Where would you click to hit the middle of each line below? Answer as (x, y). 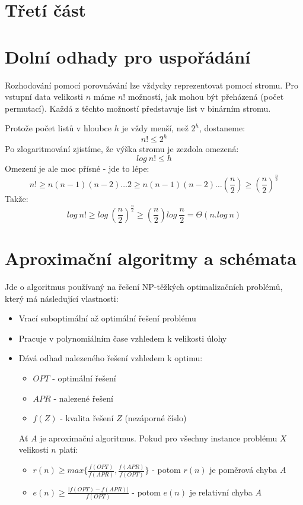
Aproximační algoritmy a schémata (151, 258)
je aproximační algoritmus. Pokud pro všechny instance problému (159, 438)
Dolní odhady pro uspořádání (128, 56)
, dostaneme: (222, 128)
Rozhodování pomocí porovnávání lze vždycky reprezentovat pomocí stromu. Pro (151, 85)
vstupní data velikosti (44, 97)
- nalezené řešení (83, 398)
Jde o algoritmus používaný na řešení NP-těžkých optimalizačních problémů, (144, 286)
